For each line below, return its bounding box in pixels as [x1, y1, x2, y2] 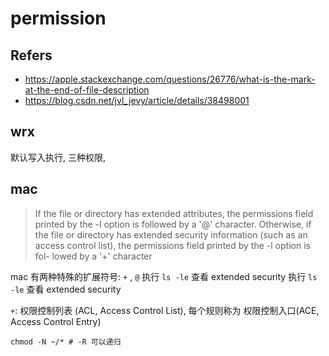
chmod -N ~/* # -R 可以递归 [10, 337, 122, 347]
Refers [10, 47, 53, 64]
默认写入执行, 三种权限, [10, 151, 107, 163]
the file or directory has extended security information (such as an [34, 228, 308, 241]
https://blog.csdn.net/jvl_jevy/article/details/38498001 [24, 95, 250, 106]
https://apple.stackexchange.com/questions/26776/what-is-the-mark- [24, 73, 316, 85]
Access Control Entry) [10, 315, 102, 327]
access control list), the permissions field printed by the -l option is [34, 239, 311, 251]
